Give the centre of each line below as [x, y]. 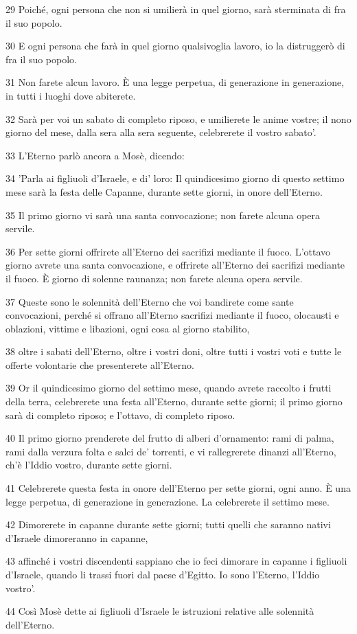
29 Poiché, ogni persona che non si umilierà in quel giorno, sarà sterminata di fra [176, 9]
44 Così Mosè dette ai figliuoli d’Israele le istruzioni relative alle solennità [160, 611]
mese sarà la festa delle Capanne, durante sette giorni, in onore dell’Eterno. [164, 191]
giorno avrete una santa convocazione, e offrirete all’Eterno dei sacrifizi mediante [175, 265]
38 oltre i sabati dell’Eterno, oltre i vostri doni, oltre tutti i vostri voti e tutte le [174, 351]
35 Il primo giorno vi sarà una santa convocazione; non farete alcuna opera [163, 215]
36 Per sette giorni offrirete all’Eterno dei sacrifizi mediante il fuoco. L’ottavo [168, 251]
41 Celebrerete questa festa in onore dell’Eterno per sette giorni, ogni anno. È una [178, 488]
